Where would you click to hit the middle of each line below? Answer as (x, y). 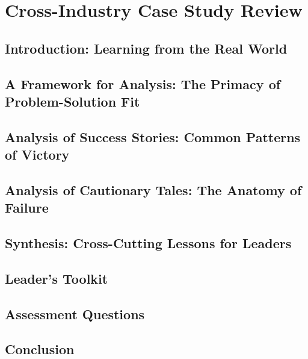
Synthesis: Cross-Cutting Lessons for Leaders (148, 243)
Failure (27, 208)
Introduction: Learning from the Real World (146, 48)
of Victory (37, 155)
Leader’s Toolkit (57, 278)
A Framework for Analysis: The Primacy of (143, 83)
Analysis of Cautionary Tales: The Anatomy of (153, 189)
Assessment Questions (75, 314)
